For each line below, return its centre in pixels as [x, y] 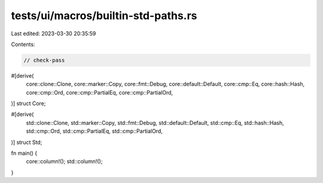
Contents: [23, 44]
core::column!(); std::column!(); [64, 161]
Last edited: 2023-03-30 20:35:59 [54, 33]
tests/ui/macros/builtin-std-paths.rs [104, 16]
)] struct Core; [28, 103]
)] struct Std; [27, 142]
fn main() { [24, 153]
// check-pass [44, 60]
